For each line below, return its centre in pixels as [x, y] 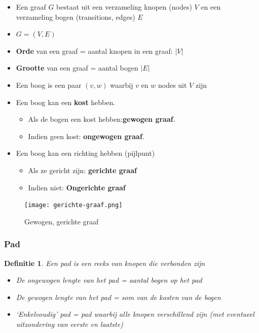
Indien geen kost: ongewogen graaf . [86, 136]
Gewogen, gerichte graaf [62, 221]
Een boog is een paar [49, 85]
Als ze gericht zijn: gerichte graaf [82, 170]
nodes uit [172, 85]
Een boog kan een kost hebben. [66, 102]
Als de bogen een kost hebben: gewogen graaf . [102, 119]
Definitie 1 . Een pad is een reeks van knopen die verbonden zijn [105, 263]
